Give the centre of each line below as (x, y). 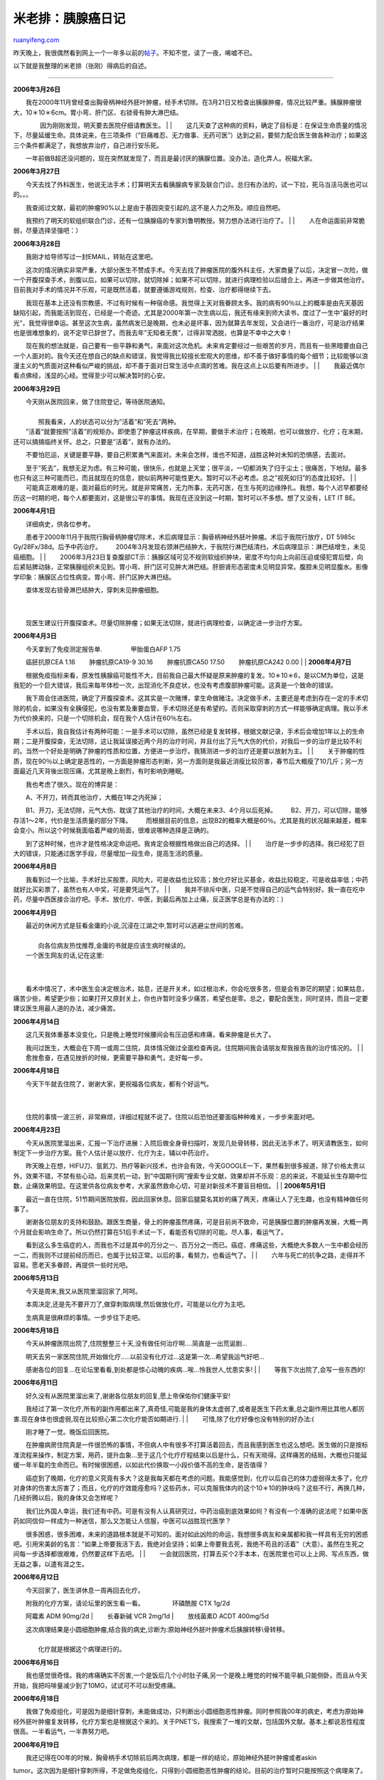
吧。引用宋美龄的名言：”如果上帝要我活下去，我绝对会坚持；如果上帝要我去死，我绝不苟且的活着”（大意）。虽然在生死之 (189, 1544)
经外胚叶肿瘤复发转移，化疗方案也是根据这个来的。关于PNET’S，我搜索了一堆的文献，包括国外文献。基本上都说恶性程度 (189, 1721)
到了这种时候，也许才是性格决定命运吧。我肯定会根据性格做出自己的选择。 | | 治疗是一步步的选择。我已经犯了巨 (195, 843)
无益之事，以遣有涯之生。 (50, 1564)
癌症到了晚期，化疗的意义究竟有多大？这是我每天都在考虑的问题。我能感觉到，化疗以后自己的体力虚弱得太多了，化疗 (197, 1478)
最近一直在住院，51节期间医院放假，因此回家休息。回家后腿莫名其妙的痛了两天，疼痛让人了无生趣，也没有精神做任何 (197, 1199)
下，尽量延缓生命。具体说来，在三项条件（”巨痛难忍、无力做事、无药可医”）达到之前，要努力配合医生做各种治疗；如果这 (190, 135)
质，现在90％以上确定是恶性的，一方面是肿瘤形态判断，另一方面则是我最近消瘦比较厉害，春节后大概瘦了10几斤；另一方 (188, 761)
